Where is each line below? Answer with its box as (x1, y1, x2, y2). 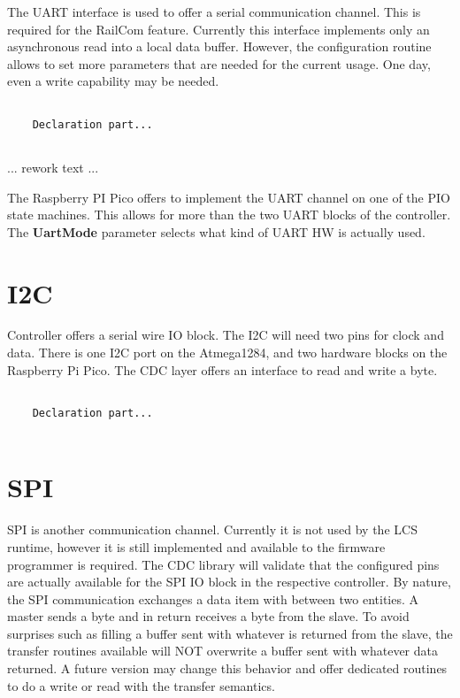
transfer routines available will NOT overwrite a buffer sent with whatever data (7, 641, 438, 660)
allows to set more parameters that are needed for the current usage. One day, (7, 54, 431, 73)
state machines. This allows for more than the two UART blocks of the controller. (7, 205, 451, 224)
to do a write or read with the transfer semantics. (7, 676, 275, 694)
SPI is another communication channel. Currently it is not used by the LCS (7, 520, 418, 539)
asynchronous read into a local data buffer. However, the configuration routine (7, 37, 432, 56)
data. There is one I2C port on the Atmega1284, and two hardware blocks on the (7, 343, 448, 362)
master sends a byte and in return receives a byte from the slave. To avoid (7, 607, 410, 625)
